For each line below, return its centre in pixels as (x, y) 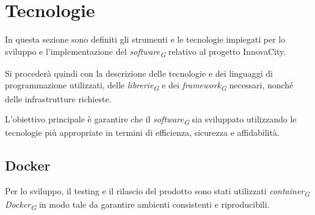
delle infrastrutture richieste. (58, 98)
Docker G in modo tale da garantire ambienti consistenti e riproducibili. (137, 205)
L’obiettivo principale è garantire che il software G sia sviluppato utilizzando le (151, 120)
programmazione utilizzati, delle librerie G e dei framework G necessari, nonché (149, 86)
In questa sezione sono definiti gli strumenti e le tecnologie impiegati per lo (145, 39)
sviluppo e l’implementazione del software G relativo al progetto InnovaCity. (146, 52)
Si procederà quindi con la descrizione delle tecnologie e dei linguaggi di (139, 73)
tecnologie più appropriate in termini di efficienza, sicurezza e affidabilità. (142, 132)
